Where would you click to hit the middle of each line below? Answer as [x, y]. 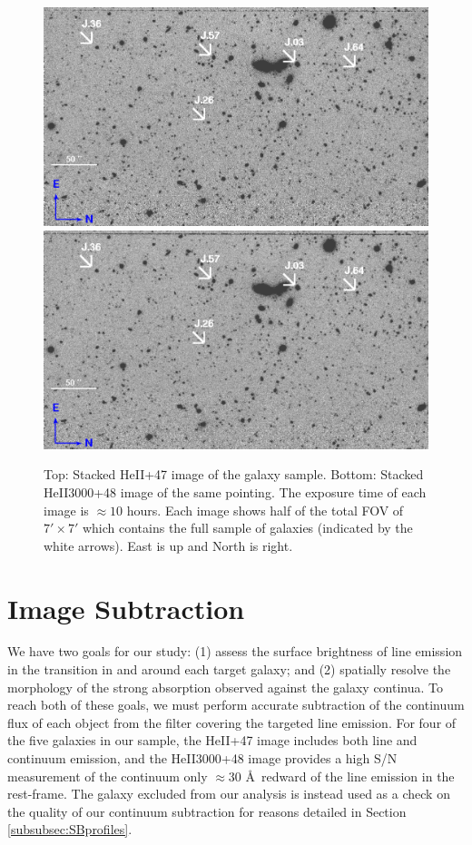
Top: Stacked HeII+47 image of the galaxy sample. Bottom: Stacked [234, 474]
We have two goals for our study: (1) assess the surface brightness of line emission [235, 651]
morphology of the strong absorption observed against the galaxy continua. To [226, 687]
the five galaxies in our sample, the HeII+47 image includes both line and [212, 740]
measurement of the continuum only [108, 776]
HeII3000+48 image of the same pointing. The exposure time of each [235, 491]
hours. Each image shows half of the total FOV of [265, 510]
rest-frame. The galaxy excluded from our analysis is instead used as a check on [229, 794]
